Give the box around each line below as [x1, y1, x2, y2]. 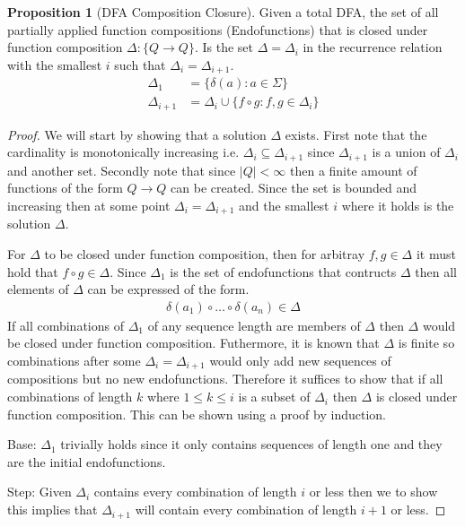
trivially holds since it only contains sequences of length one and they [60, 435, 443, 454]
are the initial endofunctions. [7, 452, 166, 471]
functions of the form [7, 178, 123, 197]
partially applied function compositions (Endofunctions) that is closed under [7, 20, 428, 39]
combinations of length [7, 387, 133, 406]
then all [415, 262, 457, 281]
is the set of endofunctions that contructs [170, 262, 397, 281]
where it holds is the [341, 195, 454, 214]
